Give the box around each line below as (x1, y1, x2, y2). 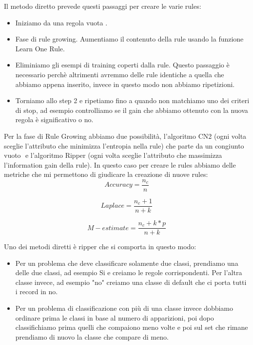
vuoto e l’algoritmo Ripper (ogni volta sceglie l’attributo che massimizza (4, 150, 222, 160)
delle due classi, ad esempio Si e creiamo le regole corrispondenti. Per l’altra (15, 267, 242, 278)
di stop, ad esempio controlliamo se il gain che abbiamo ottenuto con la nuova (15, 105, 248, 115)
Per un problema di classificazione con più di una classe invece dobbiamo (15, 303, 234, 313)
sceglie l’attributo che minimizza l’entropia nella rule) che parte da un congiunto (4, 140, 244, 151)
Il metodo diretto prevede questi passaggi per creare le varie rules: (4, 1, 201, 11)
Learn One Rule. (15, 43, 65, 53)
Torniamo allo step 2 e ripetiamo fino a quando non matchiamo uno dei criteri (15, 95, 250, 106)
